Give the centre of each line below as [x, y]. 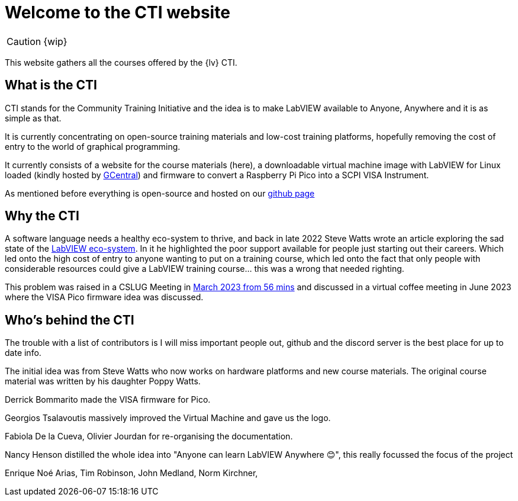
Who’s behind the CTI [70, 320]
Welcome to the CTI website [118, 12]
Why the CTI [42, 216]
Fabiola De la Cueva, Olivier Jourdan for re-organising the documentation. [149, 436]
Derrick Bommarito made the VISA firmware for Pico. [108, 400]
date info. [23, 353]
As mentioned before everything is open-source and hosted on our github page [160, 193]
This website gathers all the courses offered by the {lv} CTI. [121, 62]
